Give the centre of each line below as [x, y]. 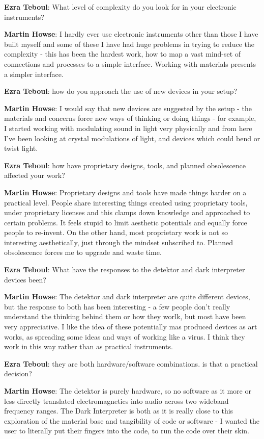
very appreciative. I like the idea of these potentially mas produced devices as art [131, 327]
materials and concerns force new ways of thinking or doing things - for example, [130, 118]
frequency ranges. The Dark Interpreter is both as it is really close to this [119, 411]
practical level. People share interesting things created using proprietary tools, [126, 202]
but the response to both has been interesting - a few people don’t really [117, 306]
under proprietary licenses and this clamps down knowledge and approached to [127, 212]
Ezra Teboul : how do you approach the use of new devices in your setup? [121, 91]
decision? [18, 373]
